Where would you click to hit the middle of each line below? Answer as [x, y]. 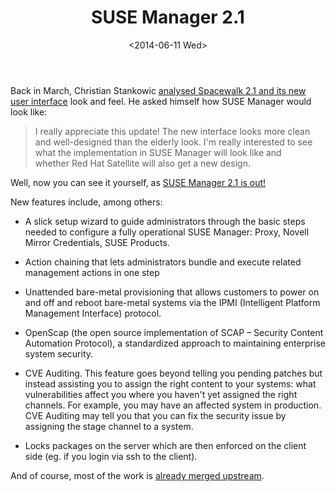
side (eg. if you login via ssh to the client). [111, 456]
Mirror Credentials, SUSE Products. [97, 242]
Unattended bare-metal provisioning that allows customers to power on [172, 292]
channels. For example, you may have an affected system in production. [173, 405]
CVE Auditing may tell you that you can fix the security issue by [155, 415]
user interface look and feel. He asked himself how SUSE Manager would [161, 101]
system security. [59, 353]
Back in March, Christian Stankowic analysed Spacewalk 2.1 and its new [158, 90]
